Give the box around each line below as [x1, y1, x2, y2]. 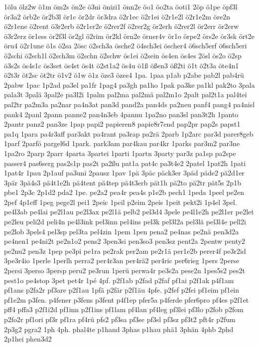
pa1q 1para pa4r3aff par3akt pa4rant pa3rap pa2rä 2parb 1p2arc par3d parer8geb [4, 128, 254, 139]
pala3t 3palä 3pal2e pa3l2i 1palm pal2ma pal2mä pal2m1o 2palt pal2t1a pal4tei [4, 89, 247, 100]
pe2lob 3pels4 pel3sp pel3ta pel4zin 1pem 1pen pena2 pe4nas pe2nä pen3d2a [4, 226, 239, 236]
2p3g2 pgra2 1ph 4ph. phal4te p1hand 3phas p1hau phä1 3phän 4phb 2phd [4, 324, 234, 334]
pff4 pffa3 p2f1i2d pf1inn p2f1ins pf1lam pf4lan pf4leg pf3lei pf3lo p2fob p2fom [4, 304, 244, 315]
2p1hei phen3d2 [4, 334, 52, 344]
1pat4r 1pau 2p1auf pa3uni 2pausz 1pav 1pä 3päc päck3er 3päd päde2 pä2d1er [4, 168, 245, 178]
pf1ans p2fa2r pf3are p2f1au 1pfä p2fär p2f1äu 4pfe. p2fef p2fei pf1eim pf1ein [4, 285, 240, 295]
